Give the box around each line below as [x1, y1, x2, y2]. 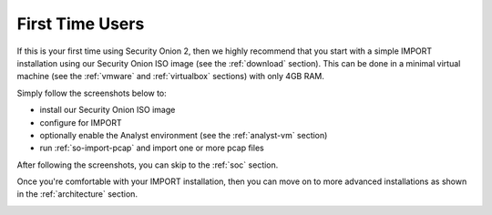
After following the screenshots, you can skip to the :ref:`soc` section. [16, 159, 279, 170]
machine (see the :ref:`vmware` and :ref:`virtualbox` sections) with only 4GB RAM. [16, 71, 325, 82]
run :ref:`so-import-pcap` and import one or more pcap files [39, 142, 264, 154]
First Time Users [16, 14, 145, 34]
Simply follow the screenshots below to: [16, 87, 168, 98]
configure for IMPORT [39, 117, 122, 128]
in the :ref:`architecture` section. [16, 189, 138, 200]
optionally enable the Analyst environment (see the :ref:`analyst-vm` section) [39, 129, 328, 140]
